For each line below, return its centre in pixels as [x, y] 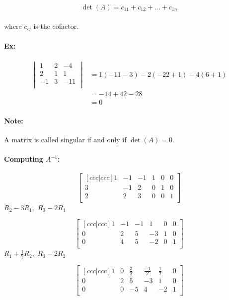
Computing [24, 159]
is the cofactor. [56, 26]
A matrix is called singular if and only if [65, 140]
